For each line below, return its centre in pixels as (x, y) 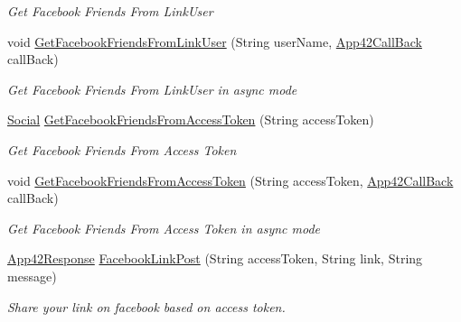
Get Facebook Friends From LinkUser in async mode (152, 89)
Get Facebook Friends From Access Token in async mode (164, 228)
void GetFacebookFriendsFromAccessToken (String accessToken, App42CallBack (230, 180)
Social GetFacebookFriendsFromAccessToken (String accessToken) (191, 120)
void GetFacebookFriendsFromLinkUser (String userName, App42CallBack (215, 41)
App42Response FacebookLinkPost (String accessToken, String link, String (215, 258)
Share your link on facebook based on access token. (146, 306)
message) (32, 276)
